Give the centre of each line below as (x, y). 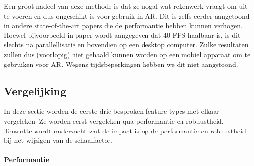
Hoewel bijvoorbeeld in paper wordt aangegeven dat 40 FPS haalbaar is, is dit (122, 35)
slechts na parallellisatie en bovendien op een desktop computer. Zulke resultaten (126, 45)
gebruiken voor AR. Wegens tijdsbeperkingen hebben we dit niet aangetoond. (121, 64)
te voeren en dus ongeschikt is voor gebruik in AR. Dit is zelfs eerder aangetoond (127, 16)
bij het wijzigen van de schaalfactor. (58, 140)
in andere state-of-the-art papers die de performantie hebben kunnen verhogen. (123, 25)
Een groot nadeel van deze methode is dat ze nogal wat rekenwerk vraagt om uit (126, 6)
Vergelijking (35, 90)
